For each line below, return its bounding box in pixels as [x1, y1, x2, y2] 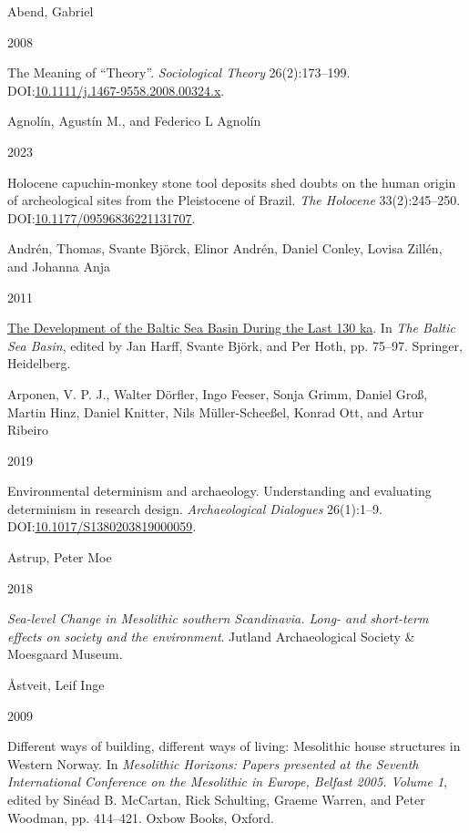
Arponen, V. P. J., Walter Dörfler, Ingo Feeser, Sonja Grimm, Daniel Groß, [7, 384, 428, 403]
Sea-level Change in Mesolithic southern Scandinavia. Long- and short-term [7, 609, 429, 628]
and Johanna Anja [7, 256, 111, 275]
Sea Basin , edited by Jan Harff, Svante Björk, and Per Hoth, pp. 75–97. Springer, [7, 335, 463, 355]
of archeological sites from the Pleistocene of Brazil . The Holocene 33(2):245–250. [7, 190, 461, 210]
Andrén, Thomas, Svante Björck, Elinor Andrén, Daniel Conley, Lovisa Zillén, [7, 239, 443, 258]
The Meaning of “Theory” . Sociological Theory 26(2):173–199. [7, 63, 351, 82]
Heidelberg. [7, 354, 71, 373]
